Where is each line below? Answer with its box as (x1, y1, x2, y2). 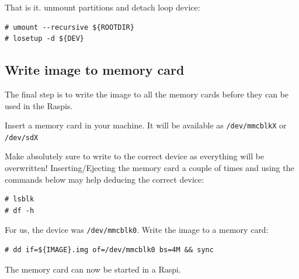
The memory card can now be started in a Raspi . (5, 263, 181, 275)
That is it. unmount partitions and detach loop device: (5, 1, 200, 13)
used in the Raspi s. (5, 99, 73, 111)
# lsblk (5, 195, 34, 204)
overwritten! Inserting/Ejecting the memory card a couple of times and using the (5, 162, 294, 174)
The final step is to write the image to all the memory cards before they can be (5, 88, 289, 100)
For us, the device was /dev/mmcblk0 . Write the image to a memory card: (5, 224, 269, 236)
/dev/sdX (5, 133, 39, 142)
